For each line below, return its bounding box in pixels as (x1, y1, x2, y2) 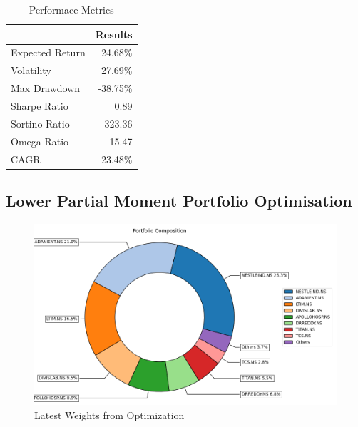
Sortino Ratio (11, 115, 70, 130)
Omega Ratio (11, 133, 69, 148)
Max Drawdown (11, 81, 81, 96)
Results (95, 26, 133, 41)
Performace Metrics (29, 2, 114, 16)
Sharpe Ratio (11, 98, 68, 113)
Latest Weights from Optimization (34, 407, 185, 422)
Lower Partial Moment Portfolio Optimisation (6, 189, 352, 211)
